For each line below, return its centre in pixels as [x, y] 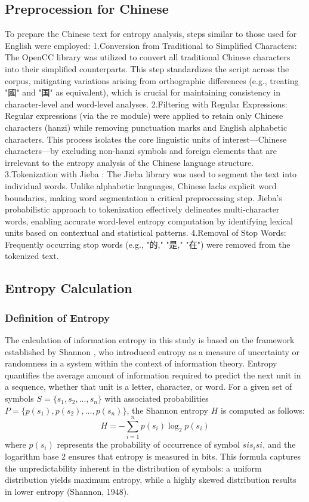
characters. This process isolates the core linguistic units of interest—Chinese [146, 139]
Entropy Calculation [69, 288]
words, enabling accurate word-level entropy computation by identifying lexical [149, 221]
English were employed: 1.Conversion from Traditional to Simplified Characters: [151, 45]
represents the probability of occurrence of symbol [148, 444]
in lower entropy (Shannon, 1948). [67, 491]
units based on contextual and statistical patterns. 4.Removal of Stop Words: [146, 232]
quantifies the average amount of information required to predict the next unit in [153, 375]
